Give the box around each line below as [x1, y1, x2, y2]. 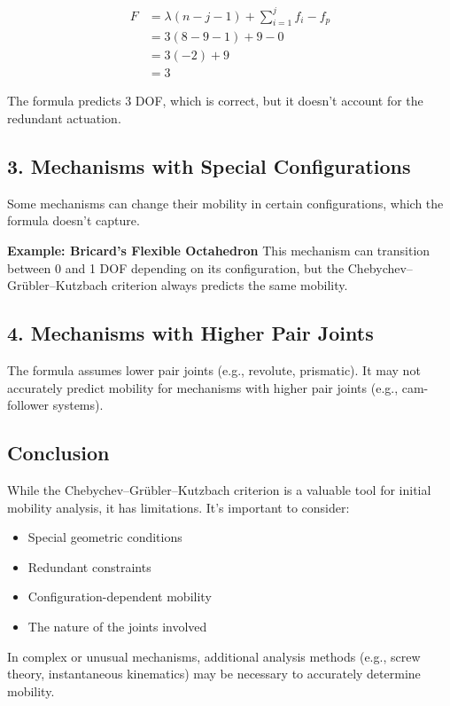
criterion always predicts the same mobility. [112, 276, 348, 294]
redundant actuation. [7, 109, 121, 128]
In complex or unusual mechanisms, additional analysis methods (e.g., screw [7, 647, 421, 665]
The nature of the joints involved [27, 616, 207, 635]
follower [7, 396, 50, 414]
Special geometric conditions [27, 528, 182, 546]
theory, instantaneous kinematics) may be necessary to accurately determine [7, 664, 421, 683]
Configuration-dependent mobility [27, 587, 212, 606]
